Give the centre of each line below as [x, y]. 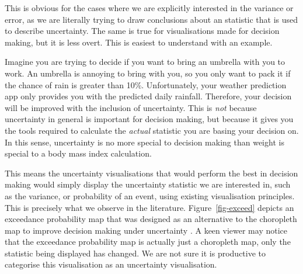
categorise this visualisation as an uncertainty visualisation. [111, 264]
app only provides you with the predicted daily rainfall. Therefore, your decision [148, 96]
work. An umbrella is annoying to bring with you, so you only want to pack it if [148, 73]
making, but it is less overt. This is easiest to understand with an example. [139, 42]
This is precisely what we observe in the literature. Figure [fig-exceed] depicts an [149, 207]
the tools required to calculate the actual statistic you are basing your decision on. [152, 130]
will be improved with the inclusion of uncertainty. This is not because [131, 107]
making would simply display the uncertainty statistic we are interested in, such [148, 184]
